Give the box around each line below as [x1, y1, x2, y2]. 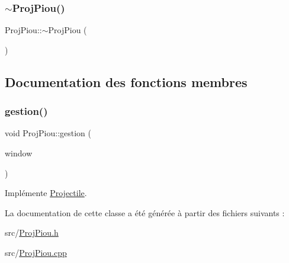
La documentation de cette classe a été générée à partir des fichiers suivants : [5, 206, 285, 219]
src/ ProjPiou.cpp [5, 246, 67, 258]
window [5, 147, 33, 159]
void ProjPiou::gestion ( [5, 127, 91, 139]
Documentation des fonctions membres [5, 72, 248, 91]
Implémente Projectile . [5, 187, 87, 199]
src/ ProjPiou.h [5, 226, 59, 239]
